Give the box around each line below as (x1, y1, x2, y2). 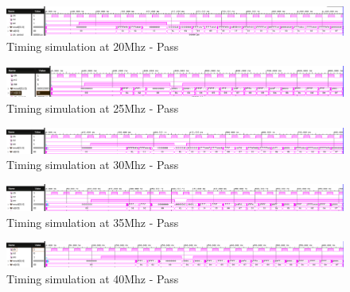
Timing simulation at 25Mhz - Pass (6, 99, 179, 116)
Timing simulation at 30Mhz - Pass (6, 156, 179, 173)
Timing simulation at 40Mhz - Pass (6, 270, 179, 286)
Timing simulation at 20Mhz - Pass (6, 38, 179, 55)
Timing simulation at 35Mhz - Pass (6, 213, 179, 230)
